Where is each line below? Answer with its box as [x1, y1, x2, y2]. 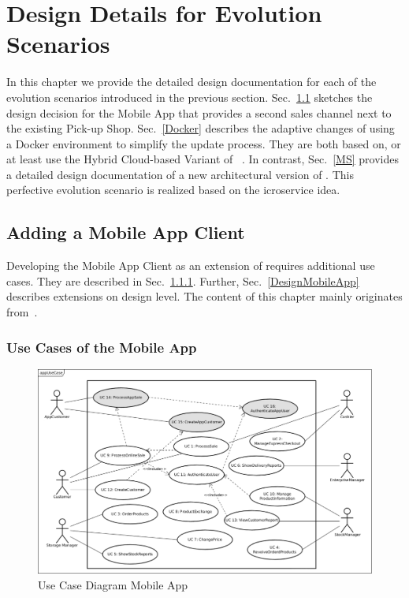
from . [6, 304, 38, 320]
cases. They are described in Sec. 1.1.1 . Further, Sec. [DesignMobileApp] [6, 272, 359, 289]
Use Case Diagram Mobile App [38, 577, 188, 593]
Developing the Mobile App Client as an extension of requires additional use [6, 257, 375, 274]
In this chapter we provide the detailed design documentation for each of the [6, 73, 377, 90]
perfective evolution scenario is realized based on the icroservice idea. [6, 181, 340, 198]
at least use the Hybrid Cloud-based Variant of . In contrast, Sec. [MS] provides [6, 151, 399, 167]
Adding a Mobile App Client [6, 220, 245, 245]
